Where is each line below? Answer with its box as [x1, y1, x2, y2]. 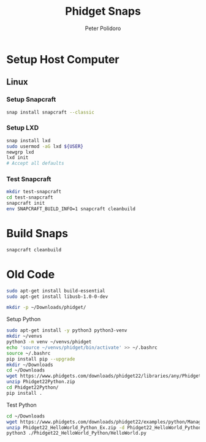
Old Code [6, 267, 55, 281]
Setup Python [6, 316, 41, 323]
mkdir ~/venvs [6, 333, 43, 340]
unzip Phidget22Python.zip [6, 379, 75, 385]
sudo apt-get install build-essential [6, 288, 105, 294]
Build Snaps [6, 227, 69, 240]
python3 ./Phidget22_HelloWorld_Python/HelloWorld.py [6, 430, 147, 436]
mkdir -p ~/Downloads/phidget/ [6, 305, 86, 311]
